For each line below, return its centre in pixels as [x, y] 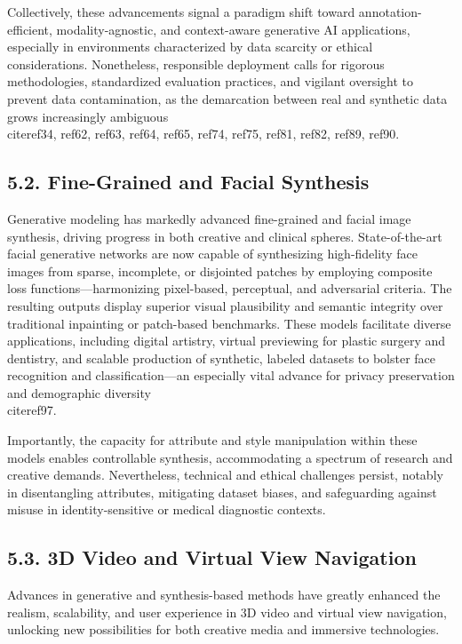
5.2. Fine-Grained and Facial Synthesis [188, 182]
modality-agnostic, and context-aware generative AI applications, [233, 29]
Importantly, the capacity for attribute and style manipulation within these [212, 440]
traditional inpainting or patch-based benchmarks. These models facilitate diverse [229, 323]
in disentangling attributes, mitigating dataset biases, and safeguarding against [222, 492]
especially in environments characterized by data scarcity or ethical [190, 47]
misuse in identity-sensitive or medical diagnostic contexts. [167, 509]
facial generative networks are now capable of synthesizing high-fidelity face [212, 254]
